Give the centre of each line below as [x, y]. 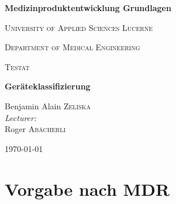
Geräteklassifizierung [48, 86]
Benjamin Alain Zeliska [48, 106]
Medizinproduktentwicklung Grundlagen [88, 8]
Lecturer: [21, 117]
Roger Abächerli [35, 129]
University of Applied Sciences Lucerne [79, 27]
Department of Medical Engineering [73, 47]
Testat [17, 66]
